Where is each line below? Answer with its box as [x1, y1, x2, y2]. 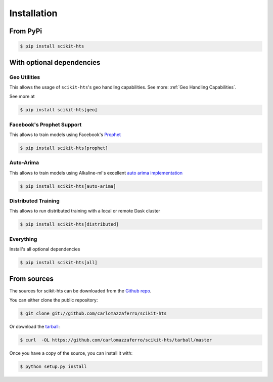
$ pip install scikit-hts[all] [20, 260, 98, 266]
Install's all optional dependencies [9, 246, 80, 252]
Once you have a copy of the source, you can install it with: [9, 350, 133, 356]
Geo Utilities [9, 73, 40, 80]
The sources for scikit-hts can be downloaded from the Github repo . [9, 287, 152, 293]
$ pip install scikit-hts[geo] [20, 107, 98, 113]
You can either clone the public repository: [9, 297, 98, 303]
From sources [9, 274, 54, 283]
